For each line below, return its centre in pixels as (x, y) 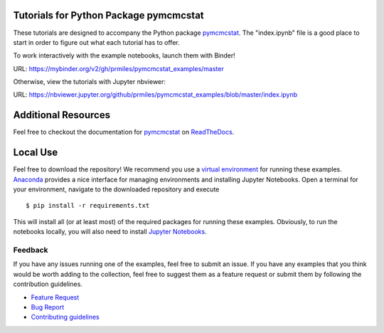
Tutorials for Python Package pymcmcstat (108, 15)
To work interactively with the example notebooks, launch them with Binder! (124, 55)
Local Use (36, 153)
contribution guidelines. (48, 284)
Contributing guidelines (65, 317)
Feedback (31, 250)
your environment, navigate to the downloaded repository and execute (116, 189)
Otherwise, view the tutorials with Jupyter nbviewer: (90, 82)
